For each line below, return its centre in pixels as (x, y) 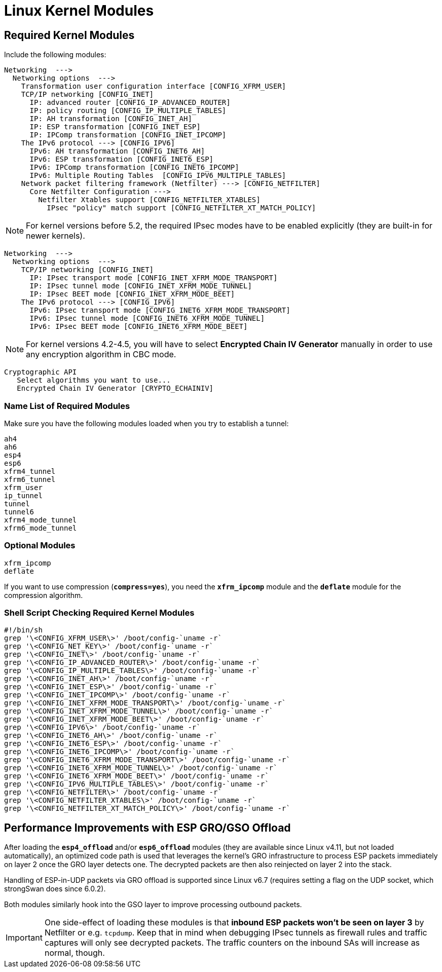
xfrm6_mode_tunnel (41, 528)
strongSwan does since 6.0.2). (55, 889)
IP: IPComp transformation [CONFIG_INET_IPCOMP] (128, 135)
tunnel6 (19, 512)
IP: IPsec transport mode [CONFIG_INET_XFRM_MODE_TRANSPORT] (154, 278)
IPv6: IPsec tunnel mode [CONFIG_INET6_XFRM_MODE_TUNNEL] (147, 319)
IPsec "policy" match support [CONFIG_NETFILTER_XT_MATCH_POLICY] (181, 208)
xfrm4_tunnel (30, 471)
